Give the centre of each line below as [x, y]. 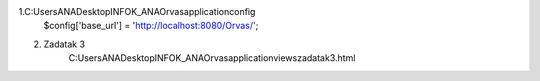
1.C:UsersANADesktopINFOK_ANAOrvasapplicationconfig [137, 11]
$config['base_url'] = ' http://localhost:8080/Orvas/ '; [151, 26]
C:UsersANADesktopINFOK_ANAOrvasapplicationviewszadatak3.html [212, 58]
